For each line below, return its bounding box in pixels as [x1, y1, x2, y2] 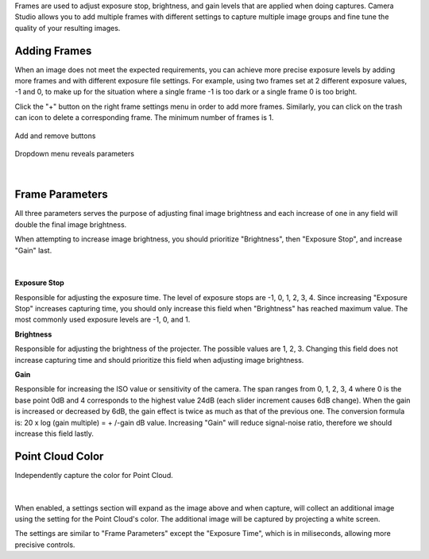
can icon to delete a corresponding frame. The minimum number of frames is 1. [14, 113, 274, 122]
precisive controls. [14, 540, 75, 549]
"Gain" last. [14, 245, 52, 255]
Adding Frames [14, 44, 92, 57]
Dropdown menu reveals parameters [14, 149, 135, 159]
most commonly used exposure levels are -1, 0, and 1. [14, 314, 191, 325]
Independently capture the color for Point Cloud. [14, 470, 174, 480]
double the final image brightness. [14, 219, 127, 229]
